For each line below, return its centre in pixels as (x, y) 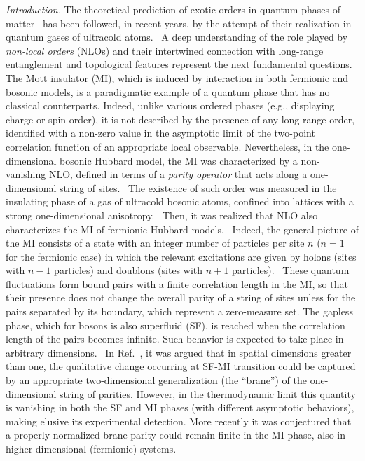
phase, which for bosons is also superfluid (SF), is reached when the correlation (175, 325)
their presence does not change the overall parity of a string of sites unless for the (181, 297)
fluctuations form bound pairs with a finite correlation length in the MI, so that (177, 283)
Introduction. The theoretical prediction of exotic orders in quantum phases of (173, 9)
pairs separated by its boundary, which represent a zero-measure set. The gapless (179, 311)
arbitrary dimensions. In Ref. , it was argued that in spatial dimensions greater (179, 352)
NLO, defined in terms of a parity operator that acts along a (178, 174)
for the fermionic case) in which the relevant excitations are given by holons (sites (181, 256)
